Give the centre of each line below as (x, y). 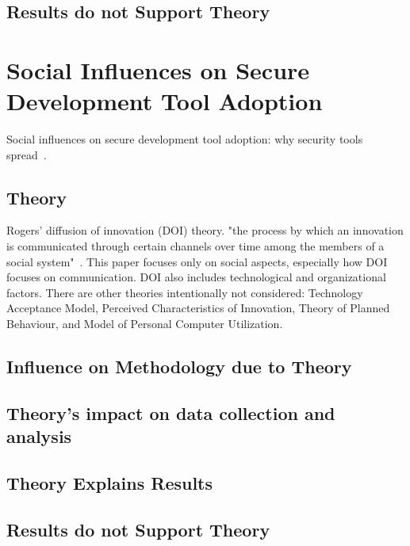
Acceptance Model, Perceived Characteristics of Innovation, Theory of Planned (198, 308)
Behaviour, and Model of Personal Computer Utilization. (145, 324)
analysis (39, 436)
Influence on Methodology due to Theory (179, 367)
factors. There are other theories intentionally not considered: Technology (185, 292)
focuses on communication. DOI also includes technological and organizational (196, 277)
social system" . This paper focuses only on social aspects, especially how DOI (197, 261)
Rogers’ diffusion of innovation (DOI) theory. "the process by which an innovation (205, 230)
